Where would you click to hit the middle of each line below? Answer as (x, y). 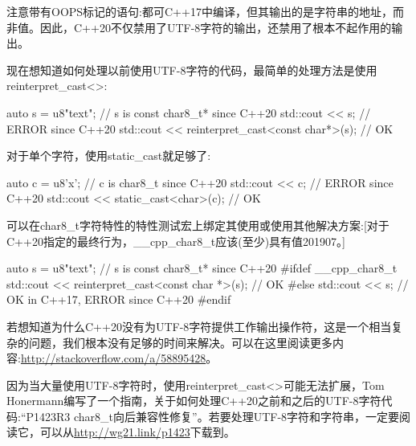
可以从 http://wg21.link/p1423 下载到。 (137, 432)
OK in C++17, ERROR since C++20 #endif (119, 299)
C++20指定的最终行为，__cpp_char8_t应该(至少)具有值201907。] (176, 241)
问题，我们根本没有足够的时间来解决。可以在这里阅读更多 (180, 342)
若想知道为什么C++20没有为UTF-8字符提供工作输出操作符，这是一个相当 (199, 326)
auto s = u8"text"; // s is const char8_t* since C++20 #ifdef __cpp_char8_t (202, 268)
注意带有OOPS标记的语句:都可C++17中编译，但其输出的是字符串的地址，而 (205, 11)
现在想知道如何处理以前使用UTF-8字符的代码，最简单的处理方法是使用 (192, 70)
